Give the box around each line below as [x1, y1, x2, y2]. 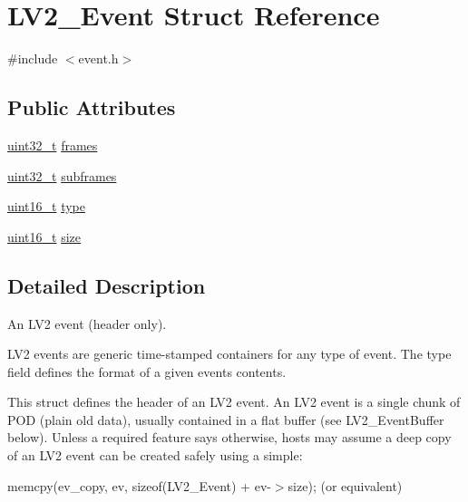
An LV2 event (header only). [7, 314, 167, 333]
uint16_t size [7, 227, 81, 246]
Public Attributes [7, 93, 176, 121]
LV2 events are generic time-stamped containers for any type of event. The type [7, 344, 452, 363]
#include [7, 49, 58, 68]
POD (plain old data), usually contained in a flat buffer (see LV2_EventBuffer [7, 410, 444, 429]
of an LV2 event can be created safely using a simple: [7, 446, 303, 465]
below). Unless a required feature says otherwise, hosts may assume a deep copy [7, 428, 452, 447]
